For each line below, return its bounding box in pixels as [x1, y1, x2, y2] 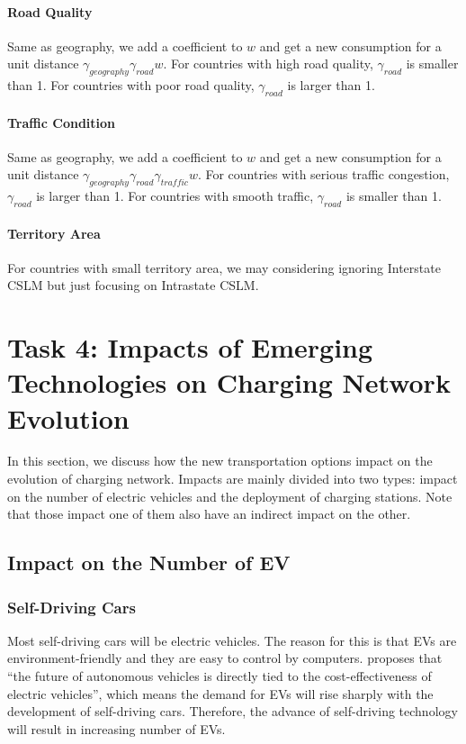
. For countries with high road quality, [163, 54, 373, 73]
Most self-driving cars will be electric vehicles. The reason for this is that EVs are [7, 631, 457, 649]
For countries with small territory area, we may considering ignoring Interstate [7, 258, 441, 277]
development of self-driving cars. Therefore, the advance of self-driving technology [7, 702, 458, 721]
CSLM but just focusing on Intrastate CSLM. [7, 276, 259, 295]
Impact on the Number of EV [7, 549, 291, 576]
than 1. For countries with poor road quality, [7, 76, 255, 95]
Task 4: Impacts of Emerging [7, 329, 373, 366]
